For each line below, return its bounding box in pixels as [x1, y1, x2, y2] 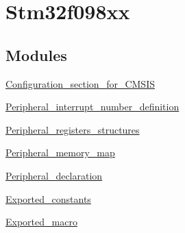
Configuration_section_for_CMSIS [5, 76, 155, 90]
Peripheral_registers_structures [5, 122, 140, 136]
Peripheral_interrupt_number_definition [5, 99, 180, 114]
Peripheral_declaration [5, 168, 103, 182]
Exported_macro [5, 214, 77, 229]
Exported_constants [5, 191, 91, 206]
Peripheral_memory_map [5, 145, 115, 160]
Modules [5, 44, 67, 65]
